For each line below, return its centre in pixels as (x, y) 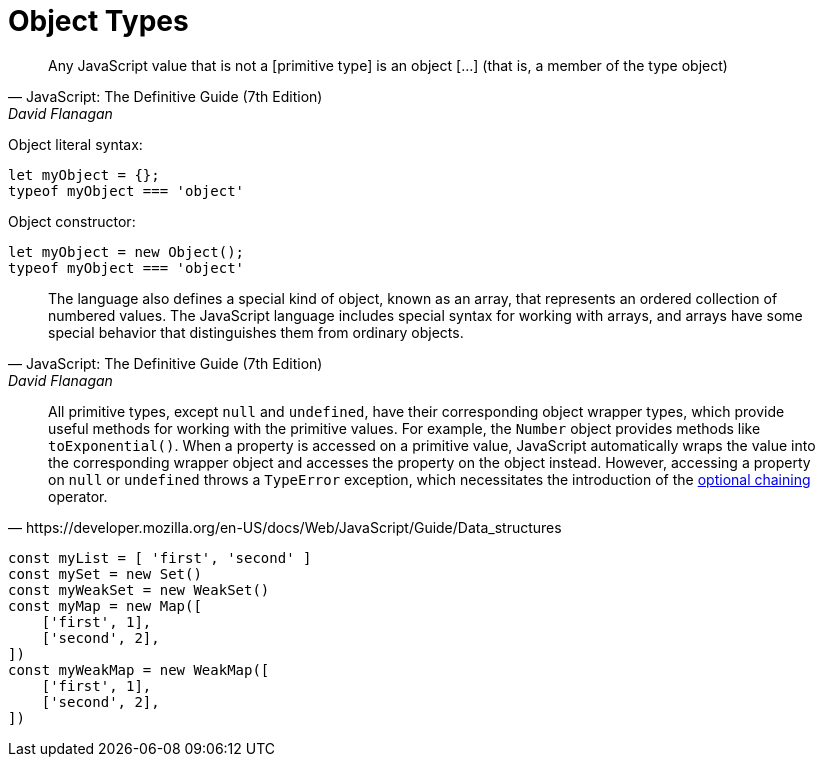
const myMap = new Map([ (105, 605)
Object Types (98, 21)
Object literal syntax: (75, 144)
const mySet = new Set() (105, 573)
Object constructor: (72, 221)
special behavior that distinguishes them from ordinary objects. (256, 332)
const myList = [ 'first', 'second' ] (160, 557)
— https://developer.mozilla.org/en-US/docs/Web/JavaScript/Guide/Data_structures (285, 527)
